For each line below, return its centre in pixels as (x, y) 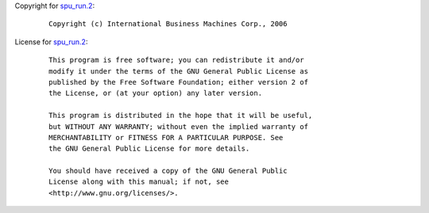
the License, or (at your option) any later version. (155, 93)
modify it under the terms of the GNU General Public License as (179, 71)
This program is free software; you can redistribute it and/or (177, 60)
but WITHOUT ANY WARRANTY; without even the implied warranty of (179, 126)
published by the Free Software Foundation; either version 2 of (179, 82)
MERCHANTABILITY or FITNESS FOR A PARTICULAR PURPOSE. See (166, 137)
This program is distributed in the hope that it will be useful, (181, 116)
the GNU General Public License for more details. (149, 149)
